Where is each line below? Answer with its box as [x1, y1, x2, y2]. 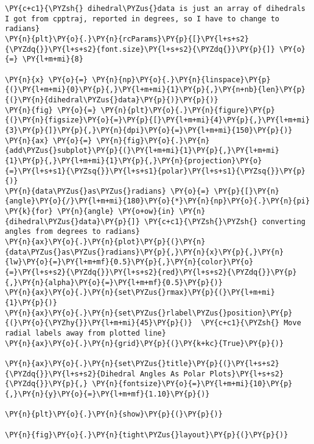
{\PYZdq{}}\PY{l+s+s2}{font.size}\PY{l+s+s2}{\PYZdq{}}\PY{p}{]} [5, 44, 275, 54]
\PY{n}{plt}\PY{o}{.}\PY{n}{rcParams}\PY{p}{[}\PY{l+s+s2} [5, 34, 249, 43]
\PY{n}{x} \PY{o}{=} [5, 75, 88, 84]
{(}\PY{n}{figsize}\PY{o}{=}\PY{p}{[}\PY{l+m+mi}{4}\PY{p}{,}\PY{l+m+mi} [5, 116, 310, 125]
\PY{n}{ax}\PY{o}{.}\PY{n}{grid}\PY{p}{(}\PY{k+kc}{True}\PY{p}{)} [5, 339, 284, 348]
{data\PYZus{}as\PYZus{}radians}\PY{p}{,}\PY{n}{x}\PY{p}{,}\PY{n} [5, 247, 284, 256]
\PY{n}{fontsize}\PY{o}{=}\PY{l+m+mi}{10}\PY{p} [92, 379, 293, 389]
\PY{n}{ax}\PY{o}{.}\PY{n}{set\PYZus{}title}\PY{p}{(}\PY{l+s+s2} [5, 359, 280, 368]
